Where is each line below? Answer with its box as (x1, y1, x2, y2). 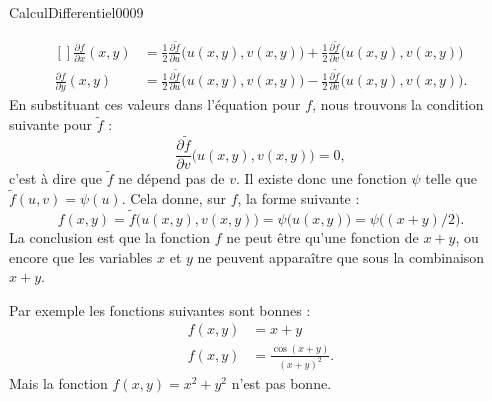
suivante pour (9, 114, 92, 135)
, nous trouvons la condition (312, 94, 484, 115)
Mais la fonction (9, 372, 108, 393)
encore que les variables (9, 246, 153, 267)
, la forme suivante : (237, 188, 360, 209)
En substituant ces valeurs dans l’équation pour (9, 94, 301, 115)
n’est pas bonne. (231, 372, 332, 393)
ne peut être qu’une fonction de (226, 226, 419, 247)
